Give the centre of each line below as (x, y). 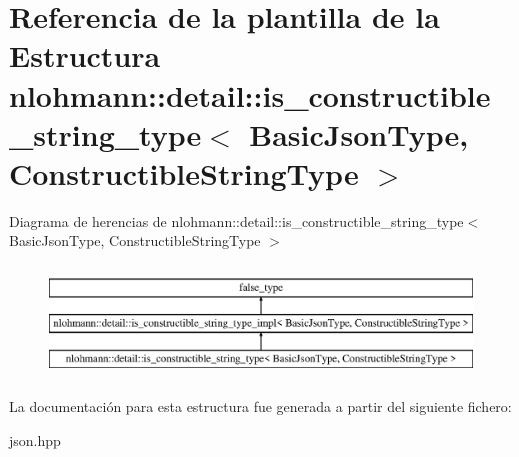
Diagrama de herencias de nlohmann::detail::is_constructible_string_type (236, 220)
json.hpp (35, 439)
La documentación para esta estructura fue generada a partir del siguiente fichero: (260, 406)
